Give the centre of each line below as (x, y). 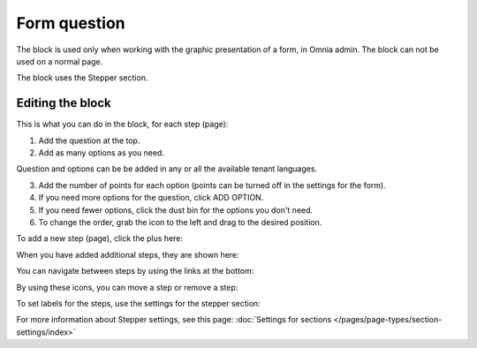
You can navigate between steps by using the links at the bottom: (135, 271)
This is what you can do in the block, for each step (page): (122, 125)
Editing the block (64, 103)
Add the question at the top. (89, 140)
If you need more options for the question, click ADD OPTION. (151, 198)
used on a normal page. (60, 61)
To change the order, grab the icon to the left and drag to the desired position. (180, 222)
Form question (71, 23)
